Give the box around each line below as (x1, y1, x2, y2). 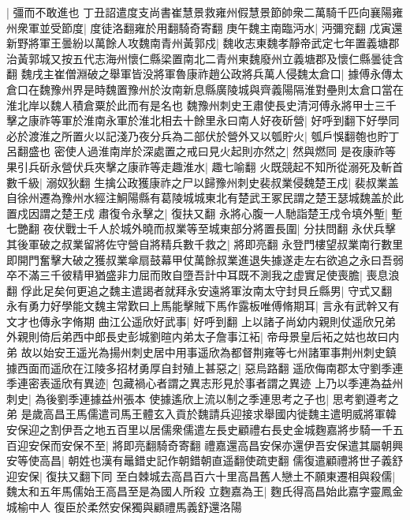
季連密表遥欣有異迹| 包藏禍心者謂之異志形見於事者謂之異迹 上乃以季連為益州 (6, 375, 404, 391)
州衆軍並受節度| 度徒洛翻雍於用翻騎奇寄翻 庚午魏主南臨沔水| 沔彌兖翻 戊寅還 (6, 19, 403, 36)
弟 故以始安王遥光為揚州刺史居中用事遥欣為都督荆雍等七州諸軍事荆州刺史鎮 (6, 344, 397, 361)
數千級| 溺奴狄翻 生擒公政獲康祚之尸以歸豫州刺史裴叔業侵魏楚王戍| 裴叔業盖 (6, 174, 399, 190)
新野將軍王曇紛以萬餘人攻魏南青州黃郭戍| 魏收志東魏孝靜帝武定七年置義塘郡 (6, 35, 400, 51)
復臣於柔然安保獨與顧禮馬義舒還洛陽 (54, 499, 242, 514)
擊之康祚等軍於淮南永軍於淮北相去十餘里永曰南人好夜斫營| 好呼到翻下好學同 (6, 112, 400, 129)
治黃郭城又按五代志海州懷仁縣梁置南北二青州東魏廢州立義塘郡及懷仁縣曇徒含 (6, 50, 404, 66)
